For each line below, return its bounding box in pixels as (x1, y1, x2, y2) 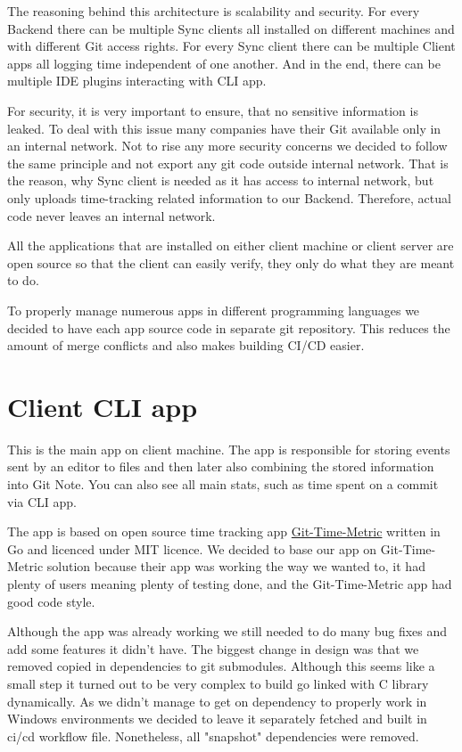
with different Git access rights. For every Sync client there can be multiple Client (7, 37, 456, 55)
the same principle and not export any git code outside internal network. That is (7, 153, 449, 172)
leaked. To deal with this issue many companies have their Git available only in (7, 119, 441, 137)
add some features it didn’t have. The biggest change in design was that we (7, 639, 419, 658)
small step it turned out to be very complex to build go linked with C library (7, 674, 429, 692)
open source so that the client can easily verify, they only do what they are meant (7, 253, 455, 272)
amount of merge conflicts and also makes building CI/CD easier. (7, 336, 365, 355)
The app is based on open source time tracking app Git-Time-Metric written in (7, 522, 441, 541)
